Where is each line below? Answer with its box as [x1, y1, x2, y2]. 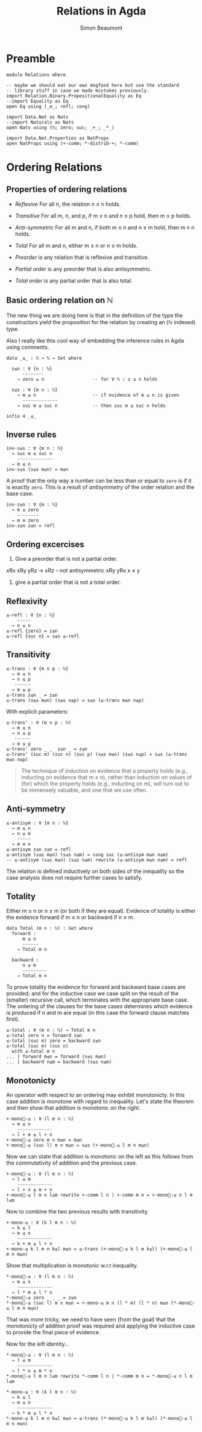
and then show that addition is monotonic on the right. [6, 1104, 140, 1111]
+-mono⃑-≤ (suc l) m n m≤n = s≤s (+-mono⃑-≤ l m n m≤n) [6, 1142, 150, 1148]
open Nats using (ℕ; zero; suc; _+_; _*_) [6, 124, 115, 130]
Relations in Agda [56, 4, 147, 18]
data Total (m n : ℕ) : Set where [6, 925, 93, 932]
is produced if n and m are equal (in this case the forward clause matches [6, 1009, 189, 1017]
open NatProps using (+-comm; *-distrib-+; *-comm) [6, 140, 139, 146]
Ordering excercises [6, 539, 84, 549]
